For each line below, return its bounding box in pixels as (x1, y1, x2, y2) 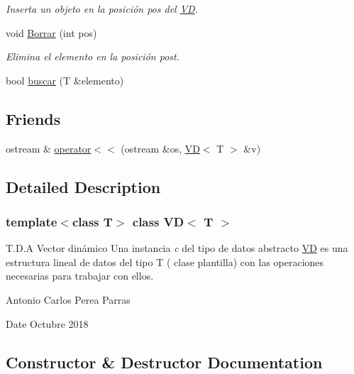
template (6, 212, 57, 230)
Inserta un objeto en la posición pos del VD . (6, 1, 198, 16)
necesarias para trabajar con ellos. (6, 268, 154, 283)
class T (72, 212, 113, 230)
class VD (132, 212, 184, 230)
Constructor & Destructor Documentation (6, 351, 323, 373)
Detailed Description (6, 175, 161, 197)
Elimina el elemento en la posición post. (6, 49, 179, 64)
